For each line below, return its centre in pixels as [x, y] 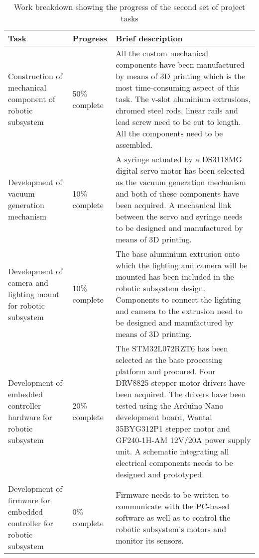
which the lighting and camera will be [182, 265]
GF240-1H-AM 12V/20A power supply [183, 440]
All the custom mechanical [162, 53]
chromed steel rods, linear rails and [177, 110]
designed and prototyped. [160, 474]
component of [32, 99]
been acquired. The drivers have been [181, 394]
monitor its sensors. [150, 540]
